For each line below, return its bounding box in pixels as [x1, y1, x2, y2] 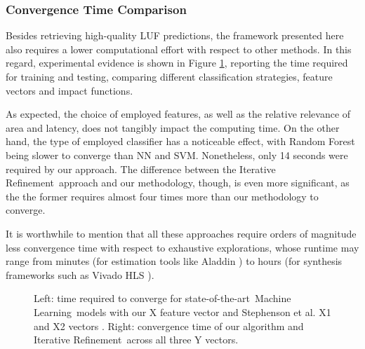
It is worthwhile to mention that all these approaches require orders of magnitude [6, 226, 357, 240]
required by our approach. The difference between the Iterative [6, 161, 276, 176]
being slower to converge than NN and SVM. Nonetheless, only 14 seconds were [6, 147, 348, 162]
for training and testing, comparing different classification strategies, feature [6, 69, 333, 83]
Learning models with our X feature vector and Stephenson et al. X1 [34, 304, 331, 319]
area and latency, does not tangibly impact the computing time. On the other [6, 120, 340, 135]
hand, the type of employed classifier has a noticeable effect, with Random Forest [6, 134, 355, 149]
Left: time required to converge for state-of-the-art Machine [34, 291, 291, 306]
